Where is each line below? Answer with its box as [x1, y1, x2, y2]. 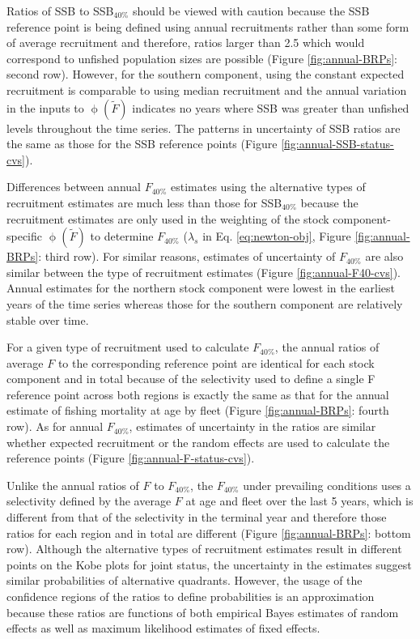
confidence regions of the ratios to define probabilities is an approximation [6, 588, 375, 604]
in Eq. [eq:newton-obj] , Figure [202, 228, 351, 245]
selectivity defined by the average [6, 492, 172, 509]
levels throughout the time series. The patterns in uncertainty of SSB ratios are [6, 119, 401, 136]
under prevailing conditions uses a [243, 476, 411, 493]
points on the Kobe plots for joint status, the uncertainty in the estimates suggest [6, 556, 412, 573]
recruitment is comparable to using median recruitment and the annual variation [6, 81, 407, 98]
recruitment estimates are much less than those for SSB [6, 194, 282, 211]
